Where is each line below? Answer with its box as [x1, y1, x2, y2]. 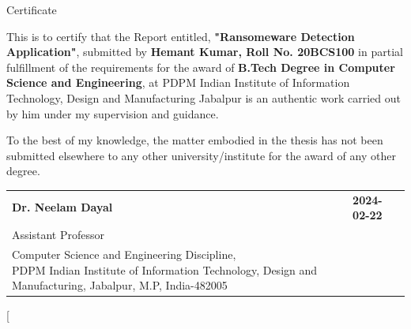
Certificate [6, 2, 57, 17]
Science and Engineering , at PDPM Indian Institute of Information [6, 74, 350, 91]
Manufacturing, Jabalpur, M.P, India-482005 [12, 277, 228, 293]
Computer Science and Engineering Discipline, [12, 245, 236, 262]
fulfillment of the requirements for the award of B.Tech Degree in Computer [6, 58, 395, 75]
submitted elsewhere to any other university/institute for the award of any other [6, 147, 396, 163]
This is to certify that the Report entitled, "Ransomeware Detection [6, 28, 355, 44]
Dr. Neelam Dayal [12, 199, 113, 215]
